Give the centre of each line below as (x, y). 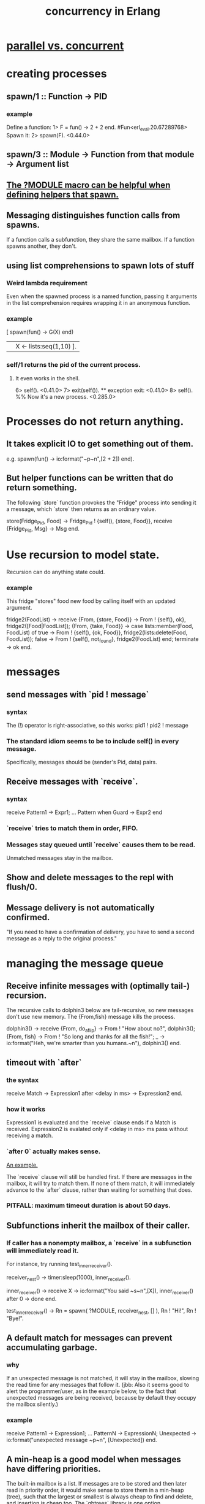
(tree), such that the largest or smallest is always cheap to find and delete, (100, 1497)
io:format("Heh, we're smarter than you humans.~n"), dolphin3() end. (94, 1043)
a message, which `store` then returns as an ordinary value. (81, 509)
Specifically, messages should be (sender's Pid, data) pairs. (82, 762)
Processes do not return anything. (95, 421)
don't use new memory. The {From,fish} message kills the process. (91, 1017)
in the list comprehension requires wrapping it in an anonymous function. (99, 303)
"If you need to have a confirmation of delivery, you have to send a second (100, 932)
